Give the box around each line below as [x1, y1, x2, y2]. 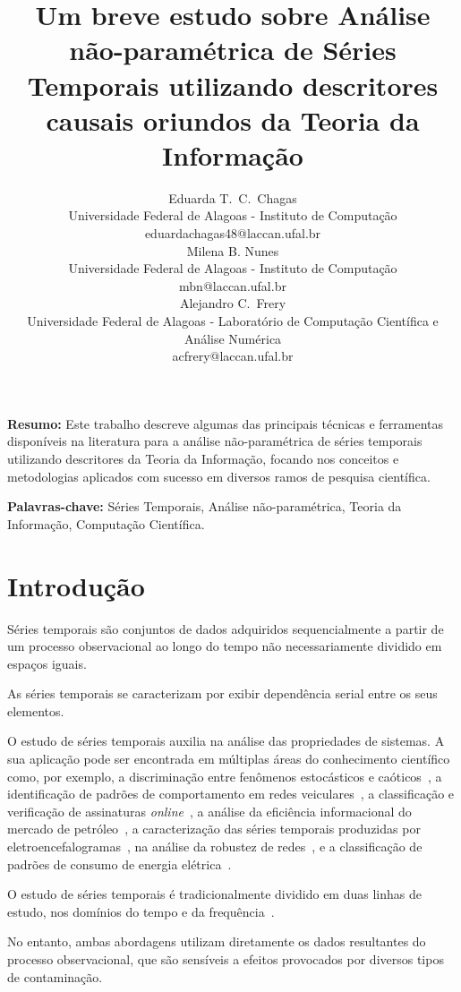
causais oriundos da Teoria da [46, 101, 420, 138]
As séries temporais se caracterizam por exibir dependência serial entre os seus [7, 684, 438, 703]
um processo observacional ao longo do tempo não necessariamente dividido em [7, 637, 442, 655]
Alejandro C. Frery [179, 294, 286, 312]
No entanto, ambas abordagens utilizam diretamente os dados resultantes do [7, 932, 426, 951]
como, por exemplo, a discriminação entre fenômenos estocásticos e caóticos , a [7, 766, 442, 785]
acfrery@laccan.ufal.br [172, 346, 294, 365]
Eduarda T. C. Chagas [168, 188, 297, 207]
